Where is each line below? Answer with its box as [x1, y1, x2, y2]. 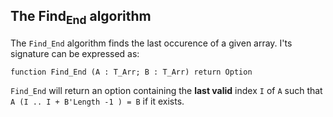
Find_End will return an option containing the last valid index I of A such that [10, 85, 323, 96]
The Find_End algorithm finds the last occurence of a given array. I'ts [10, 37, 293, 49]
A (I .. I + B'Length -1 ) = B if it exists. [10, 95, 185, 107]
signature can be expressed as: [10, 48, 140, 59]
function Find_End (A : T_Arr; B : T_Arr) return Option [10, 67, 253, 77]
